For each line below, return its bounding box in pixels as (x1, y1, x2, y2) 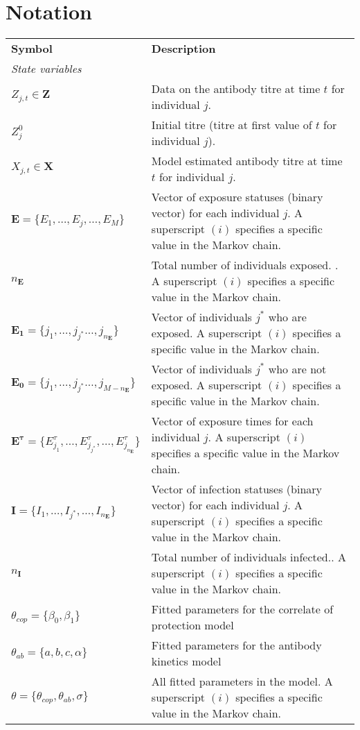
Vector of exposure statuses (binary (151, 189, 323, 205)
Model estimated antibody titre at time (151, 153, 343, 169)
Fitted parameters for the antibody (151, 637, 322, 654)
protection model (151, 617, 234, 634)
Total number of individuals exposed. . (151, 257, 339, 273)
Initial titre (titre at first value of (151, 117, 312, 133)
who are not (268, 361, 327, 377)
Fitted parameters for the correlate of (151, 601, 334, 618)
